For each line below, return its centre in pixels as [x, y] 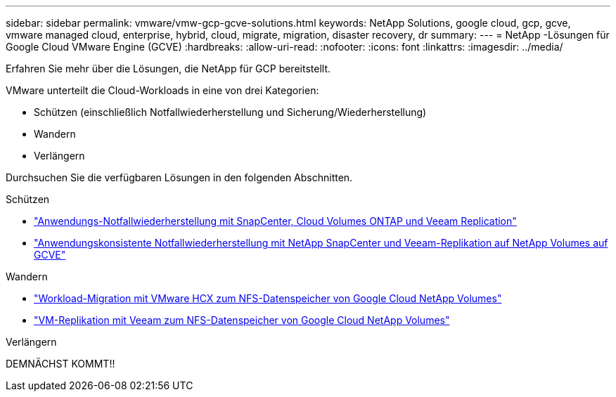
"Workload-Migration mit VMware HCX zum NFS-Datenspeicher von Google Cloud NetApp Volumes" [268, 298]
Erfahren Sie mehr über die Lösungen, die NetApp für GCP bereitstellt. [168, 69]
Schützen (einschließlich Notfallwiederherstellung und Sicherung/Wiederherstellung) [230, 112]
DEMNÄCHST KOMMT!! [60, 364]
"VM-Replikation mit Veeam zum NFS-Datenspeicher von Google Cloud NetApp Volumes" [242, 320]
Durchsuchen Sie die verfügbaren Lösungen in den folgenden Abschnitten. [179, 177]
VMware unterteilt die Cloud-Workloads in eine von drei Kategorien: [162, 90]
